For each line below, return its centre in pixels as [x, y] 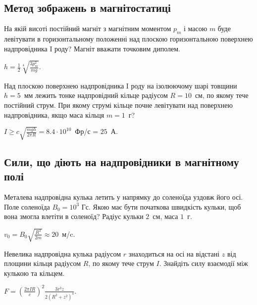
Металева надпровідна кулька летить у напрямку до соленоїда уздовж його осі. [124, 197]
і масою [196, 28]
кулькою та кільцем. [34, 273]
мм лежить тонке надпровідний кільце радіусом [96, 95]
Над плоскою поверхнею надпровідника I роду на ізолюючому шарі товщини [121, 85]
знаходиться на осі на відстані [174, 253]
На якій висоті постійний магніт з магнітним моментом [88, 28]
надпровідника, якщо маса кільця [54, 114]
